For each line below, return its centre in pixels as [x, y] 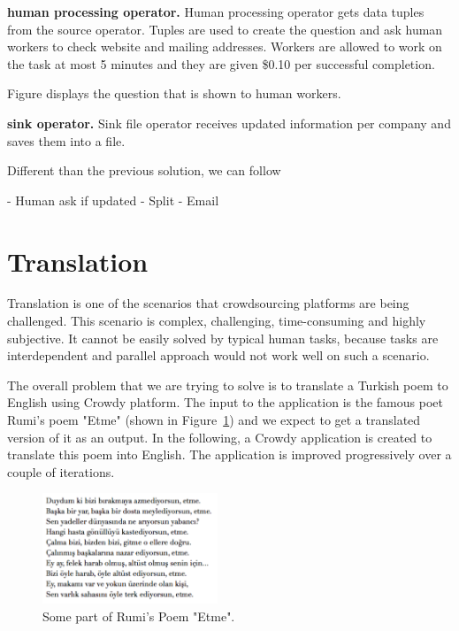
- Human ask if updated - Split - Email [113, 200]
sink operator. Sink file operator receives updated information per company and [229, 123]
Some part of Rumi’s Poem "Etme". [139, 616]
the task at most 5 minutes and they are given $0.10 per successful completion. [221, 63]
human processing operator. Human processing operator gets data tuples [216, 12]
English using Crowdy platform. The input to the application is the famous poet [225, 402]
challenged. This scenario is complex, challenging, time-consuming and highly [217, 321]
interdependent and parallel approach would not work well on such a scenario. [218, 355]
